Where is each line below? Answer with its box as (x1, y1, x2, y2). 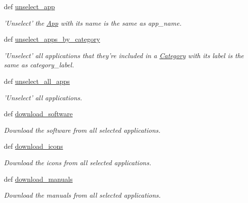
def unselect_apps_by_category (4, 34, 100, 44)
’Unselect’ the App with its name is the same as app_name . (4, 17, 182, 28)
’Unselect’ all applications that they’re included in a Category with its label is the (4, 50, 244, 60)
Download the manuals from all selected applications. (4, 190, 161, 200)
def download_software (4, 109, 73, 119)
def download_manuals (4, 173, 73, 184)
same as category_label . (4, 60, 74, 70)
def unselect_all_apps (4, 76, 70, 86)
